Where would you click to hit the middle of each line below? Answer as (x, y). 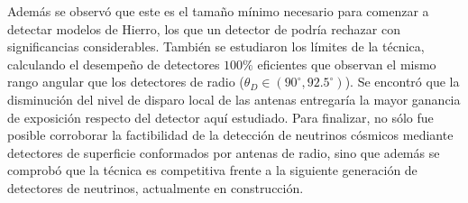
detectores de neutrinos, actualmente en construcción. (156, 187)
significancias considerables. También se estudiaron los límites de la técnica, (216, 46)
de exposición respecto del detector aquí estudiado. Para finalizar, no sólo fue (220, 117)
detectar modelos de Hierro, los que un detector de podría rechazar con (204, 28)
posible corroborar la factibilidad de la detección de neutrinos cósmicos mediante (230, 135)
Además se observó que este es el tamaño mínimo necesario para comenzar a (218, 11)
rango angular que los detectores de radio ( (126, 82)
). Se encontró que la (402, 82)
